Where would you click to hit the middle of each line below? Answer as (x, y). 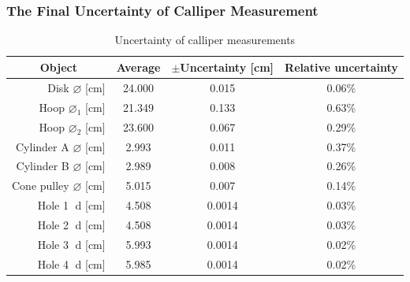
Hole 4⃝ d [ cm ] (71, 263)
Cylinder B (43, 166)
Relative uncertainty (341, 67)
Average (138, 67)
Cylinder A (43, 146)
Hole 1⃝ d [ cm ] (71, 205)
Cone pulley (41, 186)
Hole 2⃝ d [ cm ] (71, 224)
